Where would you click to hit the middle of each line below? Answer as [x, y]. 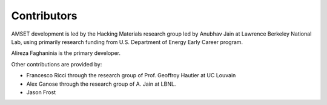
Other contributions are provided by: [57, 64]
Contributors [45, 16]
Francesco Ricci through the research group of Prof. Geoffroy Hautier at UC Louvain [131, 75]
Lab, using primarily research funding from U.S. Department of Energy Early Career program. [127, 42]
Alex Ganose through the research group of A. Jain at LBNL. [101, 84]
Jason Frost [41, 92]
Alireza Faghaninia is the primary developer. [66, 53]
